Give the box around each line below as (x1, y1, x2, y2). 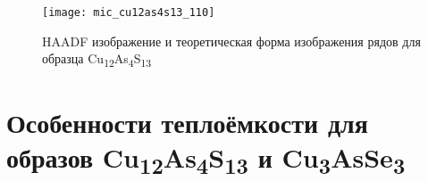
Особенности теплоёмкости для (6, 103, 368, 140)
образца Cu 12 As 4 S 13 (42, 49, 152, 70)
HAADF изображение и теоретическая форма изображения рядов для (42, 31, 421, 50)
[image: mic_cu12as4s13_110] (42, 6, 215, 19)
